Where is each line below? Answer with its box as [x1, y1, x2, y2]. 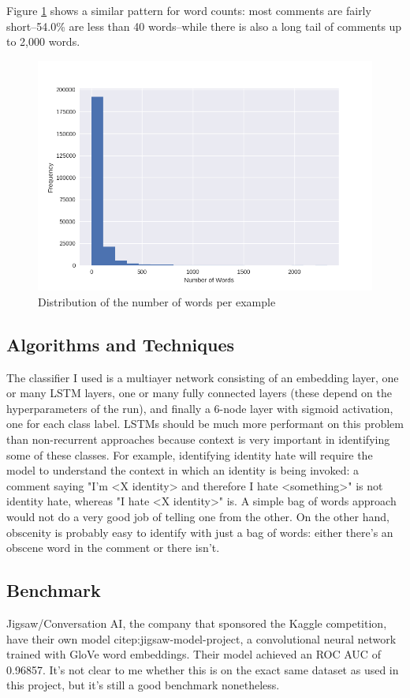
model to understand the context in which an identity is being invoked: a [6, 462, 360, 478]
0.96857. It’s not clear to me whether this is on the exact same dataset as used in [6, 661, 399, 677]
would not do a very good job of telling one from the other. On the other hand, [6, 508, 389, 525]
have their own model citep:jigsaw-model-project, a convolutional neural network [6, 630, 397, 647]
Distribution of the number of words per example [38, 293, 276, 310]
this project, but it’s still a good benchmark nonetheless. [6, 677, 280, 693]
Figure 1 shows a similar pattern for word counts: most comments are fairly [6, 2, 371, 18]
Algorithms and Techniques [6, 332, 235, 356]
